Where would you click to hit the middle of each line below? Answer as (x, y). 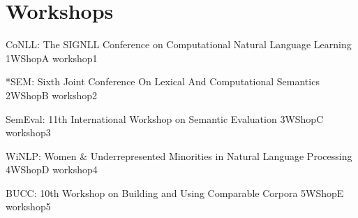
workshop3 (28, 132)
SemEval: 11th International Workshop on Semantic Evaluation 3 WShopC (165, 118)
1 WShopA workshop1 (52, 58)
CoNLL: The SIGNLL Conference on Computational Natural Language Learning (179, 44)
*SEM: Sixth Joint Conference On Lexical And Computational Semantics (163, 81)
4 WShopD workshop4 (52, 169)
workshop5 (28, 206)
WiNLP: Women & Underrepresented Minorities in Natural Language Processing (179, 155)
